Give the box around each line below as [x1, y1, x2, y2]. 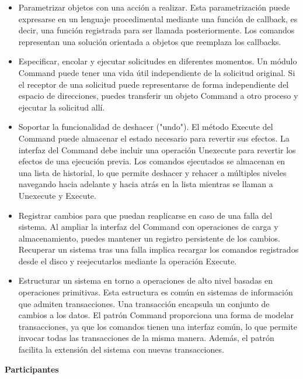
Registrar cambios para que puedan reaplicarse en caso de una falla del [18, 209, 273, 221]
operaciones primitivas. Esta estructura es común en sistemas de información [18, 286, 293, 298]
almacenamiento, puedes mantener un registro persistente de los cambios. [18, 232, 280, 244]
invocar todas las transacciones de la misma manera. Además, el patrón [18, 332, 274, 344]
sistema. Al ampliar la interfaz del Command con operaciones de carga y [18, 220, 278, 233]
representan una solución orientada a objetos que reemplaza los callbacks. [18, 35, 281, 47]
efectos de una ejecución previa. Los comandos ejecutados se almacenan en [18, 155, 285, 167]
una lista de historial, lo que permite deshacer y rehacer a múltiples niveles [18, 166, 287, 178]
